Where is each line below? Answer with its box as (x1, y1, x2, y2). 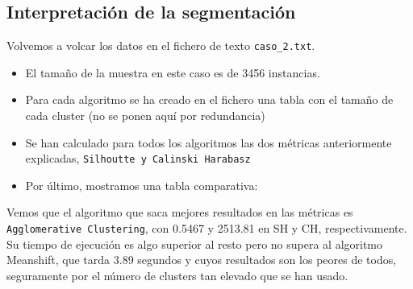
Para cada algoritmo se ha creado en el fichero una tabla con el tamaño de (25, 91, 394, 108)
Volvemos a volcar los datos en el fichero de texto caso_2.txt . (6, 37, 315, 54)
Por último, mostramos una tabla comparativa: (25, 176, 258, 193)
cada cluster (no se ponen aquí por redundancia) (25, 107, 265, 124)
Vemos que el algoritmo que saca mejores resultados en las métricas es (6, 204, 353, 221)
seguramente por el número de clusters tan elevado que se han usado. (6, 266, 348, 283)
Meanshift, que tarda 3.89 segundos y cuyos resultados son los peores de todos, (6, 251, 397, 268)
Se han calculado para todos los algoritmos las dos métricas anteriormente (25, 134, 392, 151)
